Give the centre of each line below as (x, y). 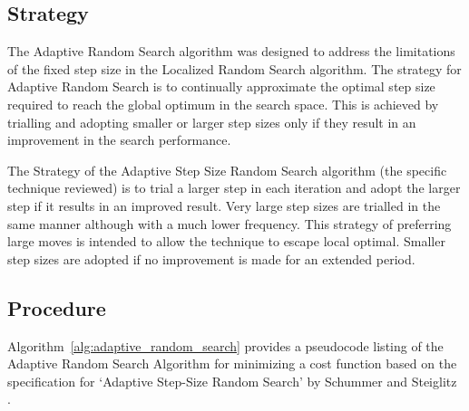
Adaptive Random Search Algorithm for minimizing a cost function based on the (232, 363)
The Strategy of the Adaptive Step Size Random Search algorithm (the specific (227, 170)
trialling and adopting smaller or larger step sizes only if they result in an (212, 122)
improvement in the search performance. (119, 140)
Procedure (57, 307)
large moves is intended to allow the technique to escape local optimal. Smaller (226, 241)
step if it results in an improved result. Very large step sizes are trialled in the (224, 205)
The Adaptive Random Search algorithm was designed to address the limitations (231, 51)
